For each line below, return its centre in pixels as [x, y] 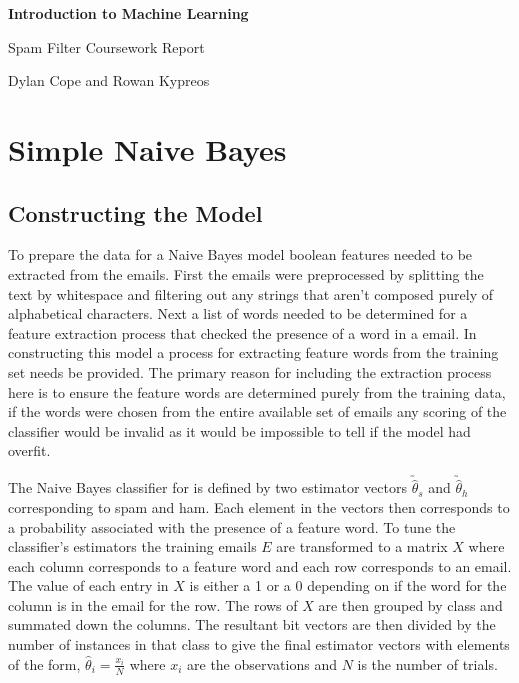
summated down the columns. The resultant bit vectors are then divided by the [252, 624]
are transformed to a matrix [362, 546]
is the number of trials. [427, 663]
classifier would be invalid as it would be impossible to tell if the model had [239, 430]
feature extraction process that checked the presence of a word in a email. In [242, 332]
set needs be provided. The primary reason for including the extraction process [250, 371]
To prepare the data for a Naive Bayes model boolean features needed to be [240, 254]
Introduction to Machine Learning [128, 13]
